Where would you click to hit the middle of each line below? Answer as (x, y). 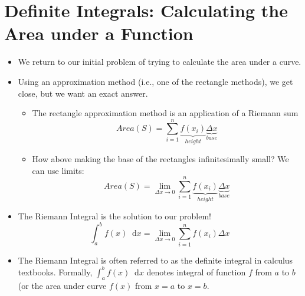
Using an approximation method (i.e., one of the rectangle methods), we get (155, 81)
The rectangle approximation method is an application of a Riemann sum (165, 113)
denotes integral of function (196, 272)
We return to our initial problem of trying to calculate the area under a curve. (160, 62)
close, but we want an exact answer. (83, 93)
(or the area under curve (62, 285)
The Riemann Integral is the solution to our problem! (114, 216)
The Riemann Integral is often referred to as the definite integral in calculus (155, 260)
